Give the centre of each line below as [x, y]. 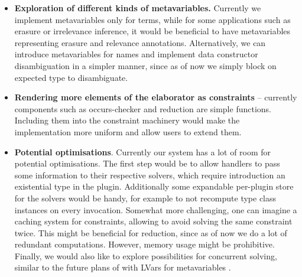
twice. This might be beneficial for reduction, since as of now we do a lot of [151, 232]
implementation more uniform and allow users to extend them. [128, 131]
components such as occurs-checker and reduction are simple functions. [143, 108]
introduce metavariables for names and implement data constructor [136, 54]
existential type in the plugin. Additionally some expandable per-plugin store [154, 186]
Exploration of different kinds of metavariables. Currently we [138, 8]
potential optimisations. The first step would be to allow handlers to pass [147, 163]
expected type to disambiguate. [71, 77]
